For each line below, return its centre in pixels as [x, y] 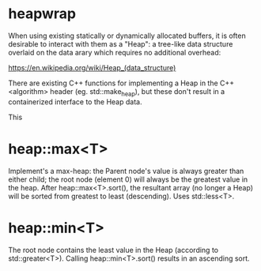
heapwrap [42, 14]
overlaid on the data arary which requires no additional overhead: [115, 52]
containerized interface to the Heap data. [75, 102]
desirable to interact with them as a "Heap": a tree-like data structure [121, 43]
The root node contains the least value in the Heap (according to [113, 250]
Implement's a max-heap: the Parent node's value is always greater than [126, 171]
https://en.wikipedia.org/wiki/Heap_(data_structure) [92, 67]
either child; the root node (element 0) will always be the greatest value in [128, 179]
